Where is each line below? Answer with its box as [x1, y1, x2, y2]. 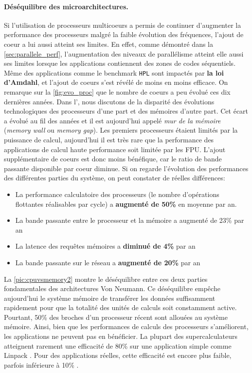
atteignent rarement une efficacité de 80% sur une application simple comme [4, 340, 232, 351]
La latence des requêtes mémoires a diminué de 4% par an [15, 241, 196, 251]
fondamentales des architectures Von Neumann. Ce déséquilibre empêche [4, 283, 220, 294]
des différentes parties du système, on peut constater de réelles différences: [4, 173, 225, 183]
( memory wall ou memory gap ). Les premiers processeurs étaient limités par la [4, 125, 238, 135]
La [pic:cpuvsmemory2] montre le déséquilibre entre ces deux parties [4, 274, 208, 284]
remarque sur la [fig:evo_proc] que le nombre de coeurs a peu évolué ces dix [4, 87, 231, 97]
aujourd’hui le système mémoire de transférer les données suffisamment [4, 293, 216, 303]
